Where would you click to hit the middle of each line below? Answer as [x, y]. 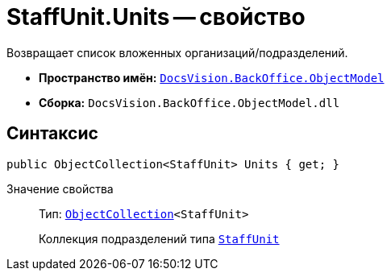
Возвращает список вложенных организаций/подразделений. [177, 52]
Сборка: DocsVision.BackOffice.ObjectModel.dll [189, 102]
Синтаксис [52, 134]
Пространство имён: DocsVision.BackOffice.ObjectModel [212, 77]
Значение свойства [60, 188]
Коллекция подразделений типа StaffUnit [159, 238]
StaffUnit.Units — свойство [156, 17]
